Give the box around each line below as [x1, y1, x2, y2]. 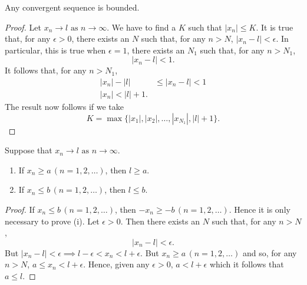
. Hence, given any [83, 258, 150, 270]
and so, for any [242, 246, 297, 259]
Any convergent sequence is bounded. [5, 1, 140, 13]
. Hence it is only [229, 203, 291, 215]
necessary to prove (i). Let [5, 214, 100, 227]
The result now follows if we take [5, 100, 124, 113]
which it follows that [209, 258, 284, 270]
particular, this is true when [5, 43, 106, 56]
